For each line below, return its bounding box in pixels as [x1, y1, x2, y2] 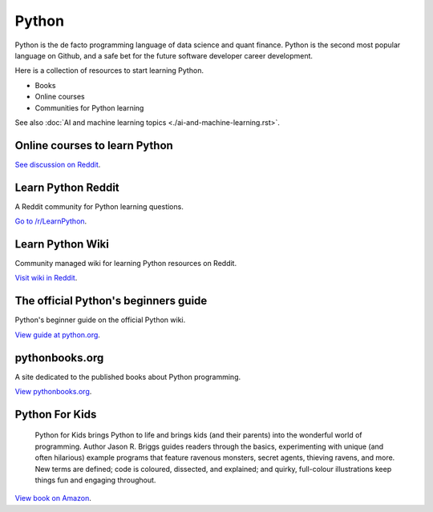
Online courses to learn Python [14, 139, 174, 152]
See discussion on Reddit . [14, 159, 101, 169]
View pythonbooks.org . [14, 386, 92, 396]
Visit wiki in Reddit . [14, 273, 78, 283]
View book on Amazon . [14, 494, 91, 503]
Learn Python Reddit [14, 180, 119, 194]
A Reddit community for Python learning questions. [14, 201, 184, 212]
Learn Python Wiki [14, 237, 110, 251]
